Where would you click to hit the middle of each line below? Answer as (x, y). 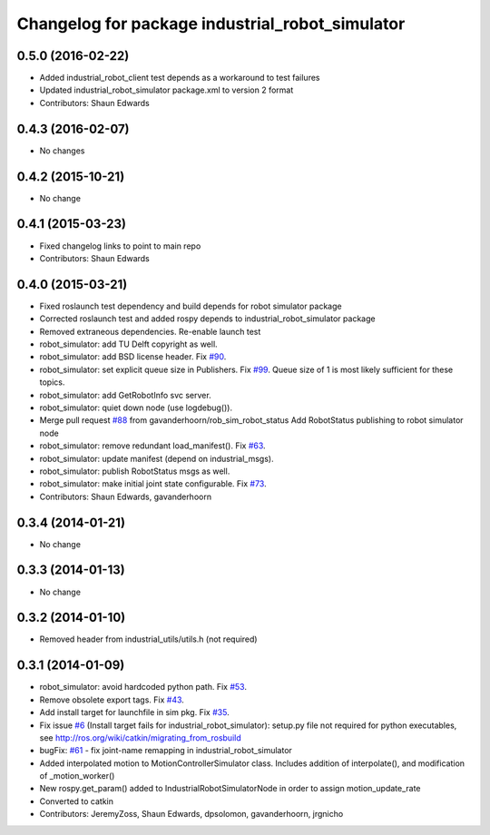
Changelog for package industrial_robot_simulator (211, 24)
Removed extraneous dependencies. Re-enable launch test (150, 331)
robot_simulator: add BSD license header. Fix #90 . (133, 357)
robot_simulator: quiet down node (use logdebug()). (136, 408)
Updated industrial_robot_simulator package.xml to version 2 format (167, 90)
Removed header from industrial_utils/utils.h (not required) (148, 639)
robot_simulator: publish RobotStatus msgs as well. (135, 471)
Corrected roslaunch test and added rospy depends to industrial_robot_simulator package (207, 319)
